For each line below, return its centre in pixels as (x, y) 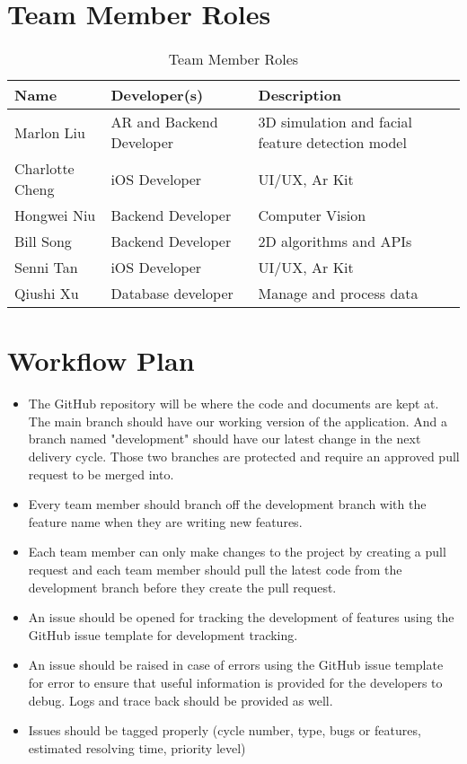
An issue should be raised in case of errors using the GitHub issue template (236, 665)
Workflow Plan (101, 360)
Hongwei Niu (55, 215)
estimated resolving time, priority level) (137, 747)
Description (300, 95)
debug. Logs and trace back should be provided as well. (181, 700)
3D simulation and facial (335, 122)
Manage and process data (338, 294)
